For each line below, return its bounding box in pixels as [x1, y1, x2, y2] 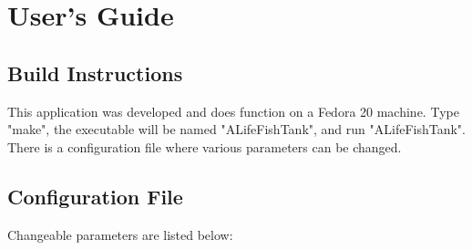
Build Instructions [7, 58, 183, 87]
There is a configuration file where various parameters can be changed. [7, 137, 402, 156]
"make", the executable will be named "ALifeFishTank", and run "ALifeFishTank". [7, 120, 466, 139]
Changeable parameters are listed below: [7, 224, 233, 244]
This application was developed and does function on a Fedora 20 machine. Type [7, 101, 459, 120]
